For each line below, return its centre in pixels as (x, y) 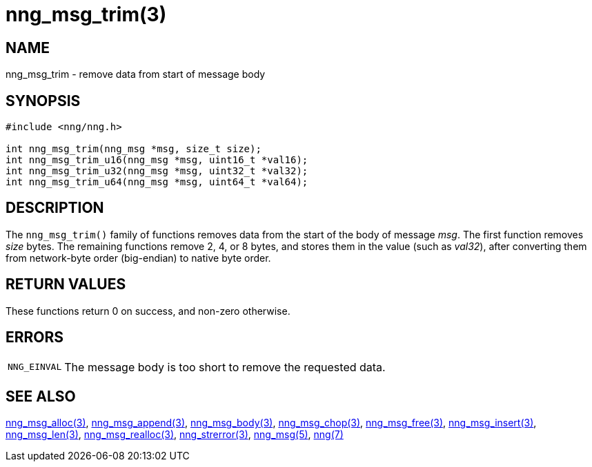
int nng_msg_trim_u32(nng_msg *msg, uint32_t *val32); (157, 171)
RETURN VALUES (66, 284)
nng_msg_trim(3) (86, 14)
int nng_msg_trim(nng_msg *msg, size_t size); (134, 149)
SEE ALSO (41, 396)
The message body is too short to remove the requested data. (225, 367)
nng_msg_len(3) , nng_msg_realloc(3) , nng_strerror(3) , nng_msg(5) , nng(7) (175, 435)
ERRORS (35, 338)
